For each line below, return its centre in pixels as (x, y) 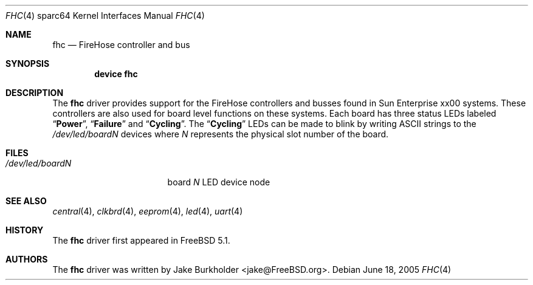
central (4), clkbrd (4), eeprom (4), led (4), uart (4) (148, 211)
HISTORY (25, 230)
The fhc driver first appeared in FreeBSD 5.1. (141, 240)
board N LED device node (219, 182)
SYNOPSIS (28, 64)
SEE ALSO (26, 201)
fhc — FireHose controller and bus (121, 45)
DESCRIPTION (35, 93)
